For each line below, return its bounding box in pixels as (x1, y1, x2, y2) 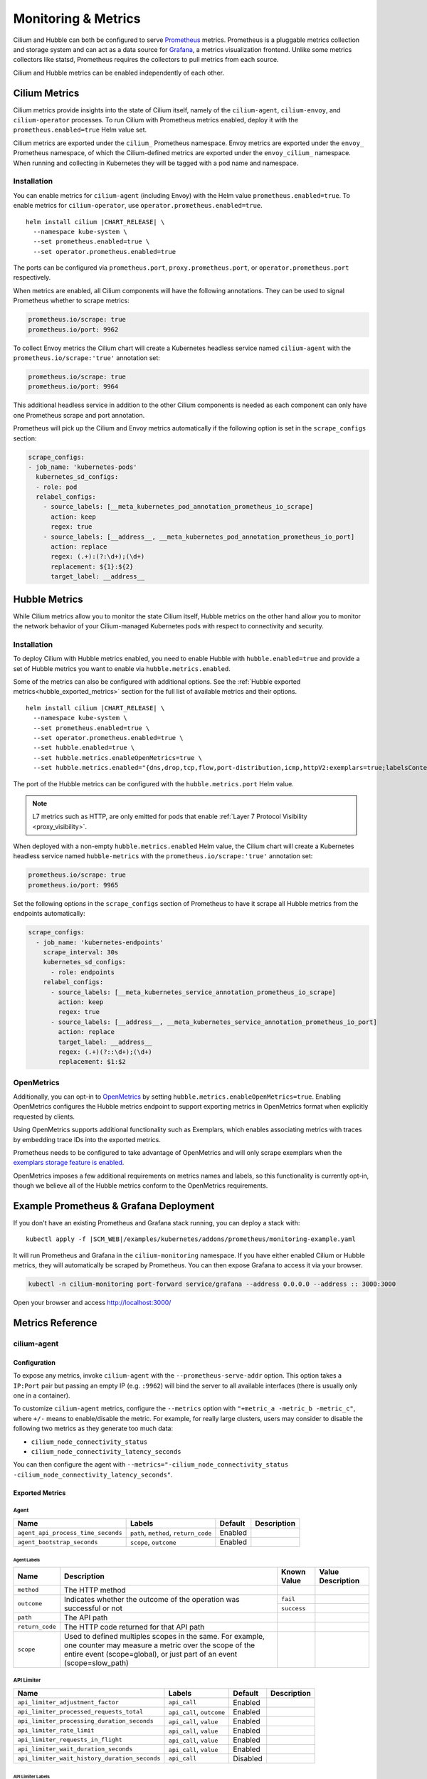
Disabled (233, 1753, 263, 1763)
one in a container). (13, 1391, 70, 1400)
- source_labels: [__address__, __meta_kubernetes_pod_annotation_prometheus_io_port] (43, 532, 355, 541)
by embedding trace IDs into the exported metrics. (13, 1135, 162, 1144)
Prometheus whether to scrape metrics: (13, 296, 130, 305)
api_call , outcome (168, 1706, 226, 1716)
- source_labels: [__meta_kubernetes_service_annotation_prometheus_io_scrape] (51, 988, 336, 996)
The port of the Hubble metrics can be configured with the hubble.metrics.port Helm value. (13, 779, 295, 788)
